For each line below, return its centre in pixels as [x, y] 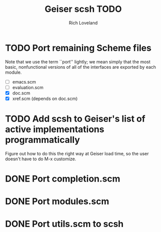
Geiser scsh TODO [83, 9]
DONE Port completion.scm [63, 179]
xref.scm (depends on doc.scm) [45, 98]
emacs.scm [24, 82]
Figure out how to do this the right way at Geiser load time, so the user [77, 153]
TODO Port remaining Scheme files [78, 48]
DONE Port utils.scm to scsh [64, 224]
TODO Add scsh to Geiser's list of [75, 119]
